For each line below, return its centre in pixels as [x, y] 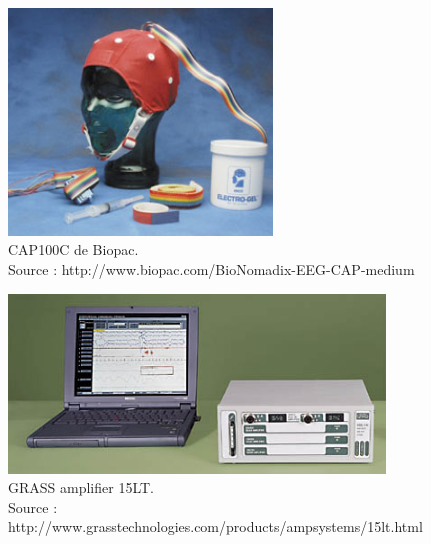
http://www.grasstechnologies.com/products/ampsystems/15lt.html [215, 526]
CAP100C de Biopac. [73, 249]
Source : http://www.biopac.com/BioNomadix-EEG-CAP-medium [211, 269]
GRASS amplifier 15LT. [81, 487]
